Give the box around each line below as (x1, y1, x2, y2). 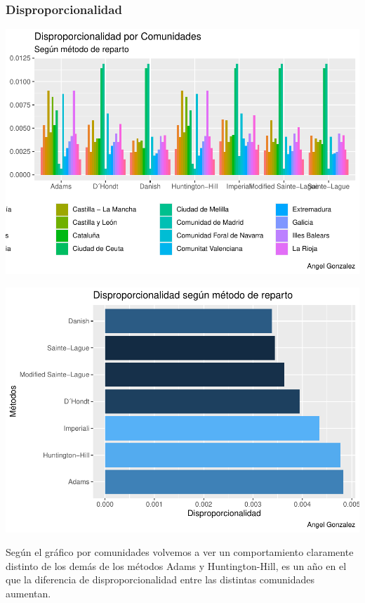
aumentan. (6, 586, 51, 601)
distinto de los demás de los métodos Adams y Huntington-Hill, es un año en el (6, 558, 347, 573)
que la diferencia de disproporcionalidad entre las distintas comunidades (6, 572, 315, 587)
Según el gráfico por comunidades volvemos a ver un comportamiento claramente (6, 545, 354, 559)
